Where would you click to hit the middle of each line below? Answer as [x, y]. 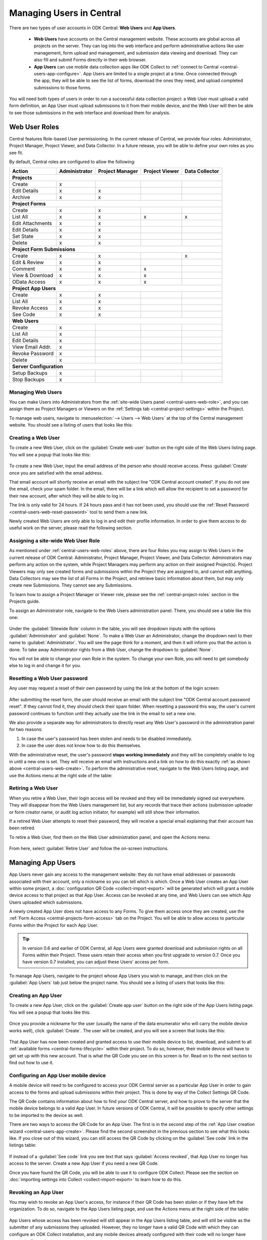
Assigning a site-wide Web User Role [54, 541]
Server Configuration [38, 367]
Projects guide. [24, 601]
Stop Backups [28, 379]
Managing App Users [43, 863]
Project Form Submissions [44, 249]
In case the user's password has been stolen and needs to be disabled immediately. [107, 739]
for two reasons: [26, 730]
